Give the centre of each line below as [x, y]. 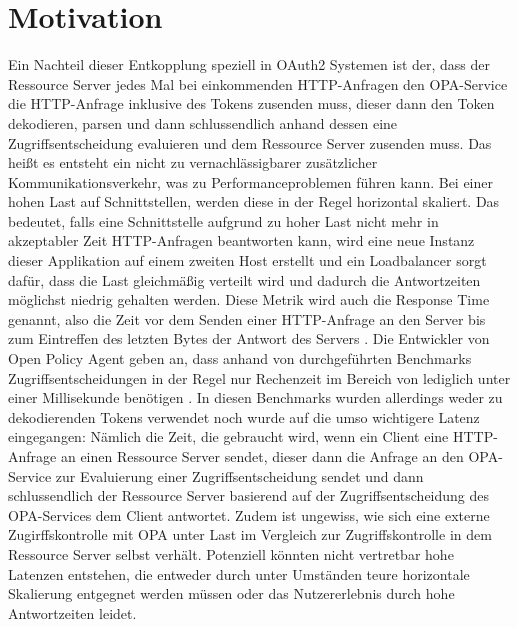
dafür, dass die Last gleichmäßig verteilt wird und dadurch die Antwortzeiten [244, 279]
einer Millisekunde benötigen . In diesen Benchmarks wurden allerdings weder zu [255, 397]
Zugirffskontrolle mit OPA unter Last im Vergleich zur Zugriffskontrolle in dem [250, 534]
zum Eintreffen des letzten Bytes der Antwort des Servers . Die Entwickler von [249, 338]
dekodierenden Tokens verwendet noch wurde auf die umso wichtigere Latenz [244, 416]
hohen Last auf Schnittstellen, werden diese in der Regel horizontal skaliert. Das [254, 201]
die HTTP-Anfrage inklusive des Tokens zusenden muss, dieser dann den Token [251, 103]
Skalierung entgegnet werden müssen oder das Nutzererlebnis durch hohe [231, 593]
